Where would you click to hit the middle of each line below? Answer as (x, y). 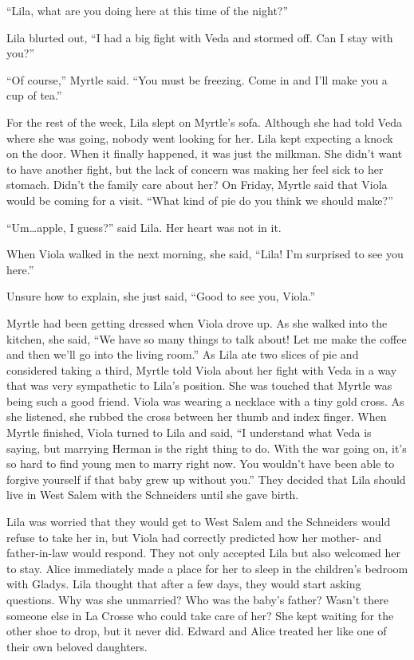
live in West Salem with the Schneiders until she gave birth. (153, 495)
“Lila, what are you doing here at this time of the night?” (148, 10)
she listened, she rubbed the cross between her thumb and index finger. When (197, 416)
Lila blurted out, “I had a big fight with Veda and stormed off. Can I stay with (200, 37)
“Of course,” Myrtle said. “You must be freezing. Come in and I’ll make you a (197, 79)
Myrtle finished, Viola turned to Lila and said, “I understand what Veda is (189, 432)
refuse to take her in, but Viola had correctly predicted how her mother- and (194, 537)
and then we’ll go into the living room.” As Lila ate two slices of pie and (183, 354)
